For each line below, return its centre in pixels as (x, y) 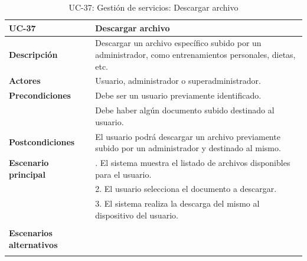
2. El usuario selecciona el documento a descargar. (186, 189)
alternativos (33, 244)
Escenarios (31, 233)
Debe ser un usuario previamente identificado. (178, 95)
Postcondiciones (42, 142)
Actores (25, 81)
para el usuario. (123, 174)
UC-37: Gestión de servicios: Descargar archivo (153, 7)
